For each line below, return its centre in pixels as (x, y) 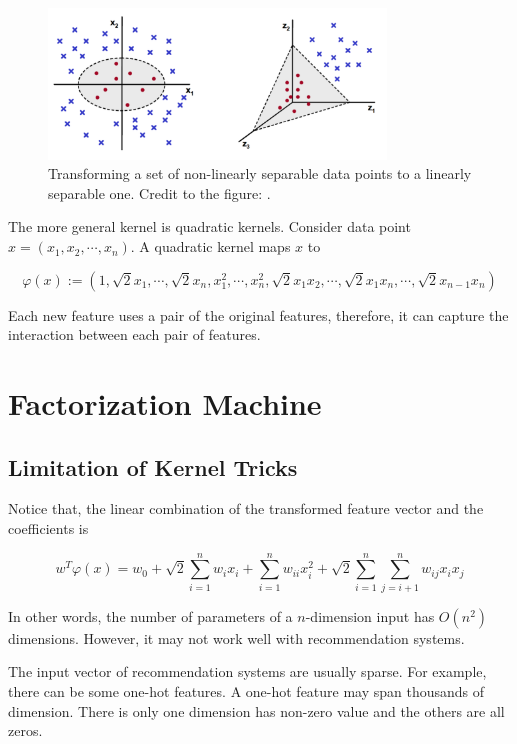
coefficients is (48, 528)
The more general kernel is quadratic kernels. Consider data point (209, 226)
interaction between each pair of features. (134, 334)
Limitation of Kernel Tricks (153, 466)
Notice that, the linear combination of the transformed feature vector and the (246, 508)
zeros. (25, 730)
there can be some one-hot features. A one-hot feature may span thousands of (246, 690)
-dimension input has (370, 615)
